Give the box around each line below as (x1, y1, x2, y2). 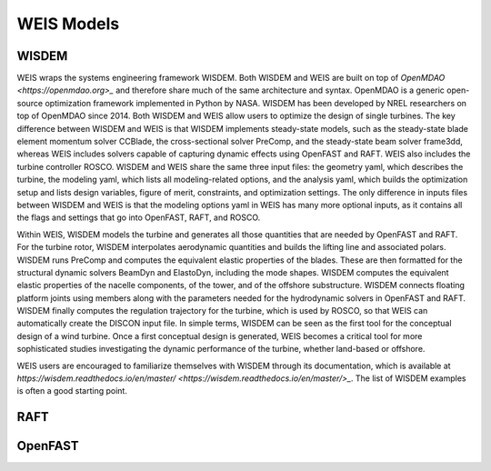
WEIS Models (16, 14, 120, 34)
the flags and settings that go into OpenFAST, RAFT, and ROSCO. (16, 212, 261, 223)
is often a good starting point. (16, 386, 127, 396)
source (16, 97, 44, 108)
